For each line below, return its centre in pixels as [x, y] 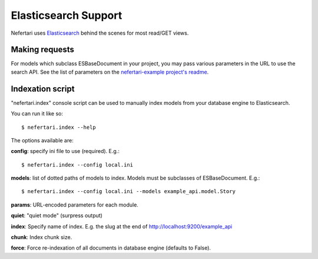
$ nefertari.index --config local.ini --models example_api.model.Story [128, 192]
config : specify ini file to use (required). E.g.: [65, 151]
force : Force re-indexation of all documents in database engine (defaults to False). [111, 248]
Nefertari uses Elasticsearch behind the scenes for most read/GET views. [100, 33]
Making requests [43, 50]
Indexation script [43, 89]
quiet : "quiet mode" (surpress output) [57, 215]
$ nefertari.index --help [59, 127]
